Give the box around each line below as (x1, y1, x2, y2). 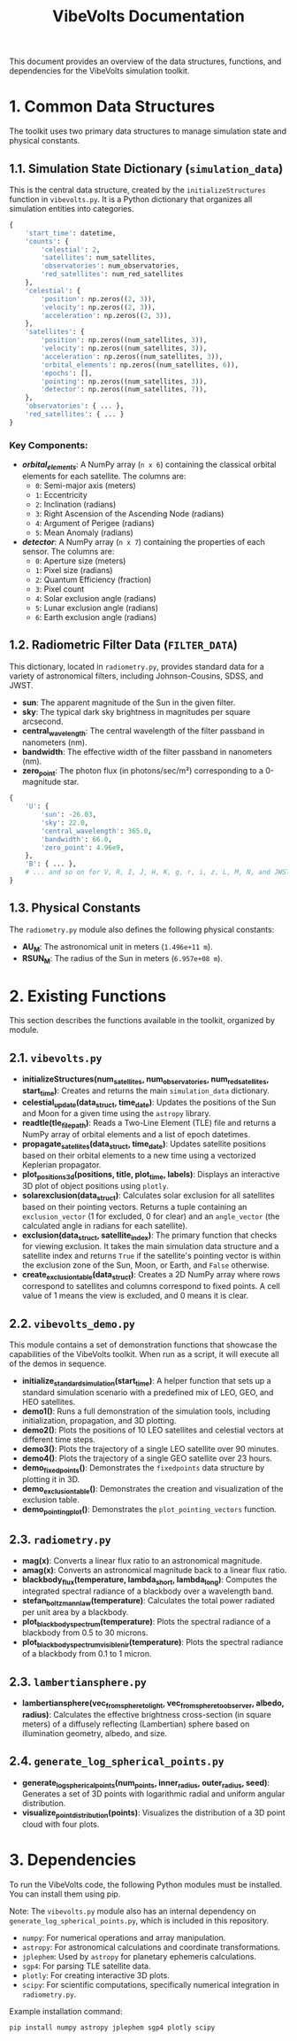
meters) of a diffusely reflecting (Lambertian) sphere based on (21, 1719, 250, 1729)
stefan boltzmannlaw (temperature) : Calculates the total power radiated (21, 1595, 276, 1608)
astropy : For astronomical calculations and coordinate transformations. (21, 1942, 281, 1952)
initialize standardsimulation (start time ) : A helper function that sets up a (21, 1376, 271, 1388)
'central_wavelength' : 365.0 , (41, 826, 152, 835)
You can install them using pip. (9, 1889, 121, 1899)
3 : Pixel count (34, 583, 85, 594)
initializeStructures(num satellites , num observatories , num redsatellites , (21, 1074, 270, 1086)
